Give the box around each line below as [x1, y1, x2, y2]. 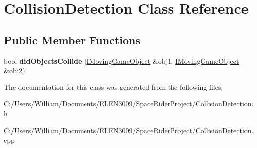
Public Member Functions [4, 32, 140, 47]
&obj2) [4, 65, 25, 75]
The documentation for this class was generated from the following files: [4, 81, 223, 92]
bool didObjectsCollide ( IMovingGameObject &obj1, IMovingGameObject [4, 55, 239, 66]
